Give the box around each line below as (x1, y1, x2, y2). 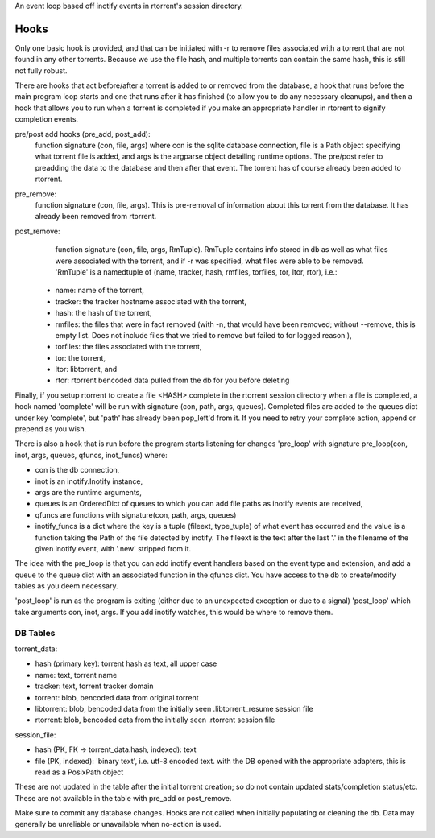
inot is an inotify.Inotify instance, (35, 476, 143, 486)
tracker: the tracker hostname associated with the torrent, (55, 296, 247, 306)
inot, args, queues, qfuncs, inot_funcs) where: (14, 450, 168, 460)
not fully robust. (14, 65, 68, 76)
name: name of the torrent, (55, 286, 144, 295)
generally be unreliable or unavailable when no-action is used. (14, 819, 222, 829)
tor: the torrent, (55, 353, 106, 362)
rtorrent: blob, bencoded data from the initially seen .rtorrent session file (35, 715, 275, 724)
